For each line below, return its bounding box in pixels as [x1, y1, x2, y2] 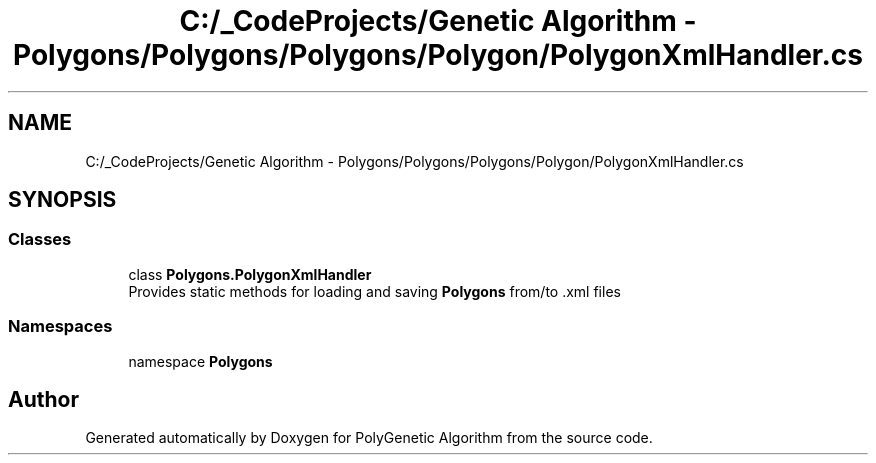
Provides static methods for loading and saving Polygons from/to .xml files [128, 282, 621, 300]
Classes [8, 229, 72, 250]
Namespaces [8, 316, 113, 337]
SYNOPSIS [8, 187, 117, 213]
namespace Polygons [128, 352, 273, 370]
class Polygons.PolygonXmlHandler [128, 265, 372, 283]
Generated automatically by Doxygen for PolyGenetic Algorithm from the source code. [85, 429, 653, 447]
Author [8, 386, 79, 412]
